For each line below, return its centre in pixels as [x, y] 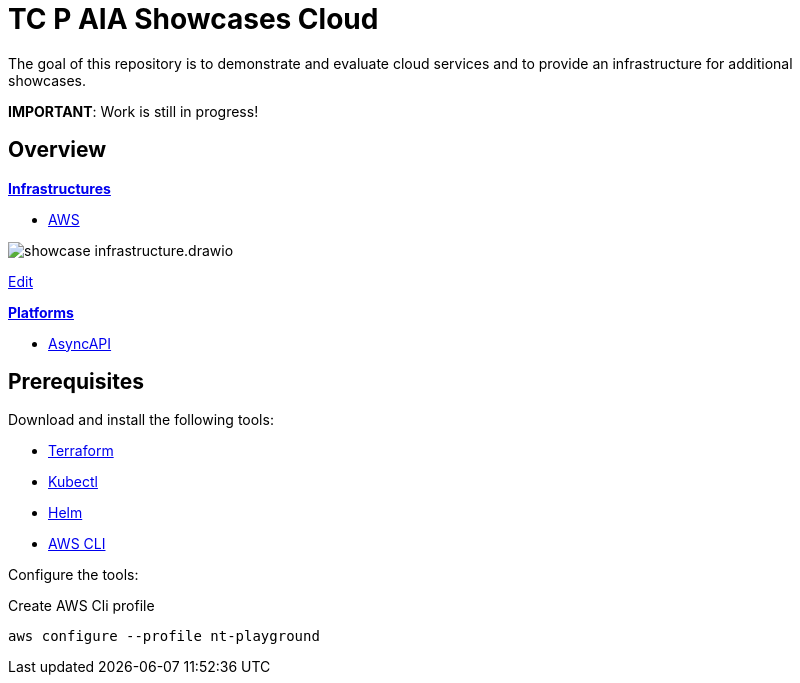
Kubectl [73, 482]
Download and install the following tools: [141, 420]
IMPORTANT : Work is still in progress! [133, 111]
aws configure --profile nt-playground [164, 636]
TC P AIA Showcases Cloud [193, 19]
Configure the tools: [73, 575]
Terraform [81, 451]
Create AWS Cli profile [81, 606]
